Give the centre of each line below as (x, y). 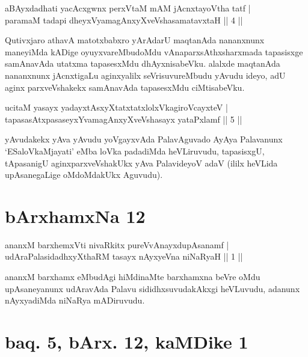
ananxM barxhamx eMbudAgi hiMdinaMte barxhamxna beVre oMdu (133, 277)
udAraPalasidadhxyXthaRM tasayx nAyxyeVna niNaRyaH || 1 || (124, 256)
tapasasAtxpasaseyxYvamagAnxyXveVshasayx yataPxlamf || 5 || (124, 119)
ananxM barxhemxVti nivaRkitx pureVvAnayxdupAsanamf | (117, 244)
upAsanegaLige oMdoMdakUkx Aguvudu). (84, 175)
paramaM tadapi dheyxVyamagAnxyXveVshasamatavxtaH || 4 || (124, 20)
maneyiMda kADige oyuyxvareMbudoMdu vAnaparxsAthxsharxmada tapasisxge (154, 51)
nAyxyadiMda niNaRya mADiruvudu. (75, 300)
